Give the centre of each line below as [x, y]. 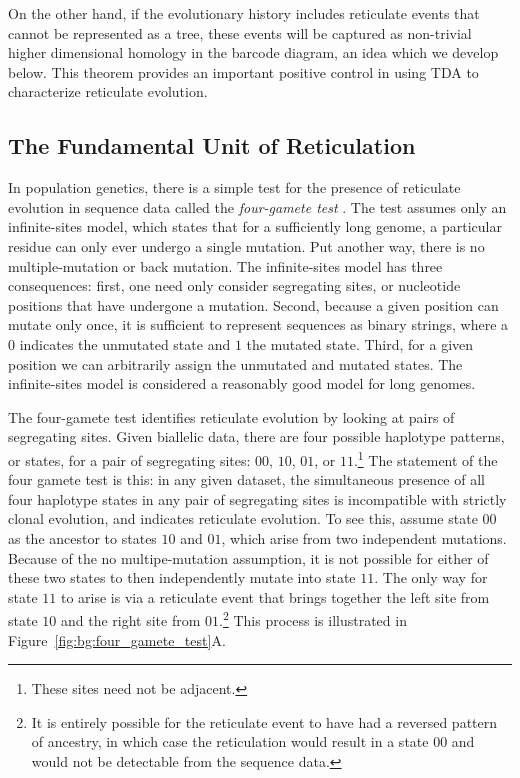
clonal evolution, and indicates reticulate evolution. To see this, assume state [243, 518]
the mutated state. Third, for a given [360, 343]
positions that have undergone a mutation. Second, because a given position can [253, 304]
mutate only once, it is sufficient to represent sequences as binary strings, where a [258, 324]
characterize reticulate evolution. [108, 91]
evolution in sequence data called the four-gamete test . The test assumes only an [257, 206]
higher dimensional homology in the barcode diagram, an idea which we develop [253, 52]
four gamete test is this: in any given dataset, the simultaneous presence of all [246, 479]
